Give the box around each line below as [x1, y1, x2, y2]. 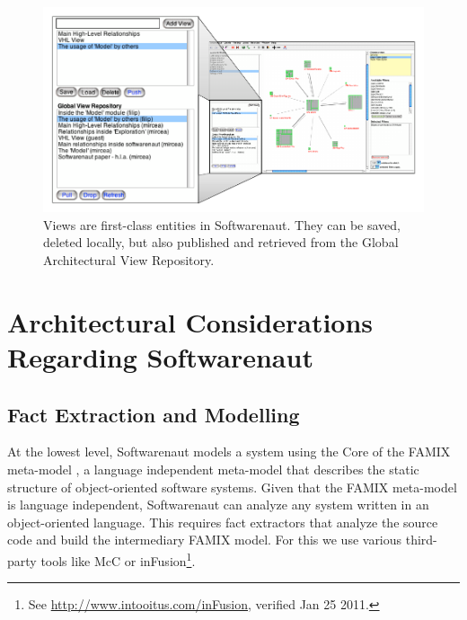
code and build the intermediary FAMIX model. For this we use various [7, 530, 402, 549]
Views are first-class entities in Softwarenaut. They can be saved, [43, 215, 401, 234]
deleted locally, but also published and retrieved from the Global [43, 233, 399, 252]
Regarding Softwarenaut [7, 338, 313, 375]
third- [405, 530, 437, 549]
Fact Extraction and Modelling [7, 400, 300, 428]
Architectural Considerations [7, 303, 374, 340]
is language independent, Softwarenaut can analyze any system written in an [7, 495, 429, 514]
